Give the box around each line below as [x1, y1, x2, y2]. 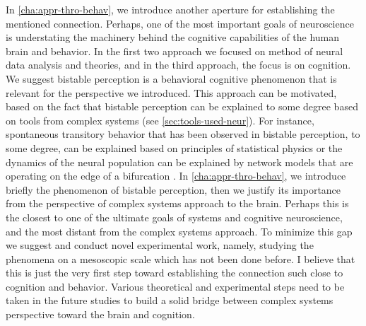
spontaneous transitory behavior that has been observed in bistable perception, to [6, 127, 360, 141]
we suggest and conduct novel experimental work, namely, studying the [6, 238, 314, 252]
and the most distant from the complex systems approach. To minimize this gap [6, 223, 353, 238]
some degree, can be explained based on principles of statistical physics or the [6, 140, 343, 155]
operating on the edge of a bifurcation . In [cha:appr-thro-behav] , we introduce [6, 168, 346, 183]
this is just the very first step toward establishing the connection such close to [6, 265, 343, 280]
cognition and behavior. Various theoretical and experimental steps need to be [6, 279, 345, 293]
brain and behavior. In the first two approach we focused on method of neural [6, 43, 343, 58]
